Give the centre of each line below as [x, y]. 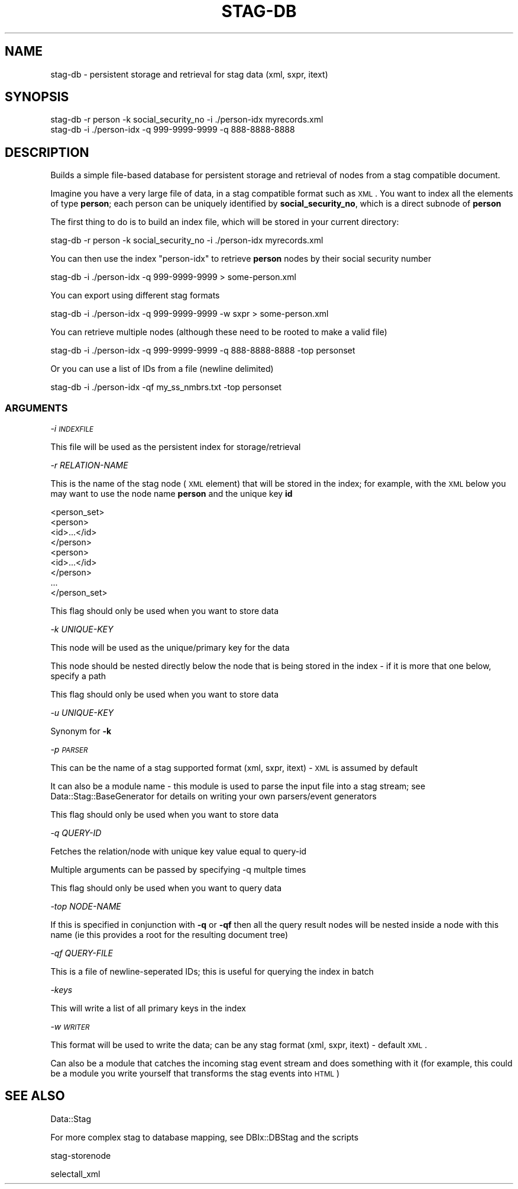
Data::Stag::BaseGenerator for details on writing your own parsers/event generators [213, 796]
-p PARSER [69, 750]
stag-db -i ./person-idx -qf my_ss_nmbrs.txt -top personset [166, 387]
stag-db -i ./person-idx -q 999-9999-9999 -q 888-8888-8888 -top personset [203, 351]
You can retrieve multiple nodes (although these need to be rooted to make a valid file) [219, 332]
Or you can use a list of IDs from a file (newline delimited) [162, 369]
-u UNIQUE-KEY [82, 713]
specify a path [78, 676]
